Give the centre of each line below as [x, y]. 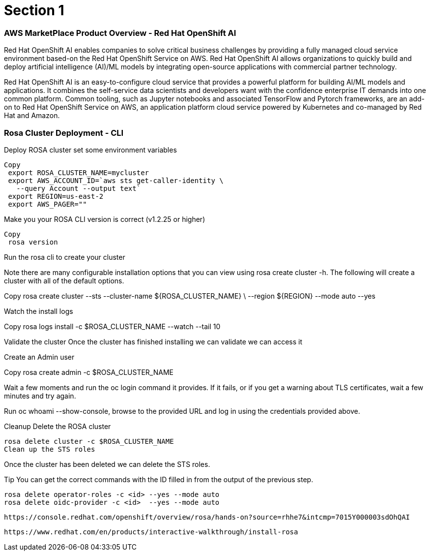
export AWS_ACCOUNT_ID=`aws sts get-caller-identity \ [116, 180]
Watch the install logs [39, 311]
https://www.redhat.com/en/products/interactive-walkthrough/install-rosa [151, 532]
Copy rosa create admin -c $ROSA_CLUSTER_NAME [89, 372]
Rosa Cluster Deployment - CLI [64, 133]
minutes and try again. [40, 396]
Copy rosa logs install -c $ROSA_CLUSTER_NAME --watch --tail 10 [112, 326]
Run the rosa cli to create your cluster [65, 257]
